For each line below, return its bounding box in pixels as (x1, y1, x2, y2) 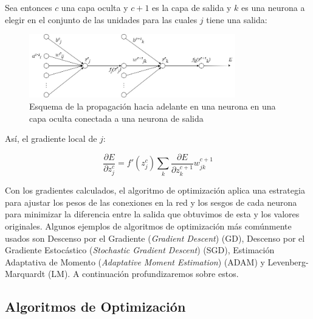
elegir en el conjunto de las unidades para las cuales (5, 13, 198, 26)
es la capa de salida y (152, 1, 232, 13)
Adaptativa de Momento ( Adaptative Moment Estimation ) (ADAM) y (5, 255, 265, 268)
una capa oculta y (61, 1, 128, 13)
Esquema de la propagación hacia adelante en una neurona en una (29, 99, 276, 112)
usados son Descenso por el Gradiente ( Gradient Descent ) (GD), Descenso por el (5, 231, 305, 244)
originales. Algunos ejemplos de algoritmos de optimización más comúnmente (5, 219, 292, 232)
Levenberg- (267, 255, 309, 268)
